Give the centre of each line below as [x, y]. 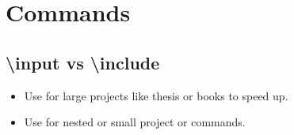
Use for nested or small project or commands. [135, 122]
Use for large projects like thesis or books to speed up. [156, 95]
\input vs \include [83, 62]
